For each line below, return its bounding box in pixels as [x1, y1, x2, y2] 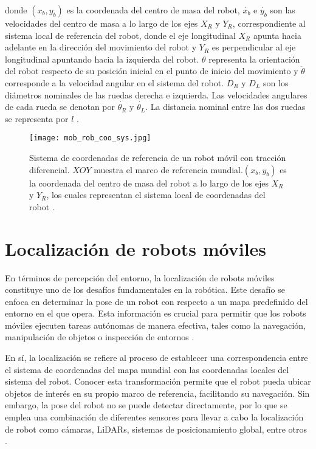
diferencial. [29, 163, 70, 176]
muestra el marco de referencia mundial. [94, 163, 243, 176]
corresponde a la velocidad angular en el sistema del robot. [5, 76, 224, 89]
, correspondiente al [232, 17, 306, 29]
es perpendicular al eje [211, 41, 296, 53]
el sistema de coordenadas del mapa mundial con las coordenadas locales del [5, 363, 289, 375]
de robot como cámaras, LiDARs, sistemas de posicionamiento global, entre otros [5, 422, 307, 435]
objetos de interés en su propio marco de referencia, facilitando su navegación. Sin [5, 386, 310, 399]
